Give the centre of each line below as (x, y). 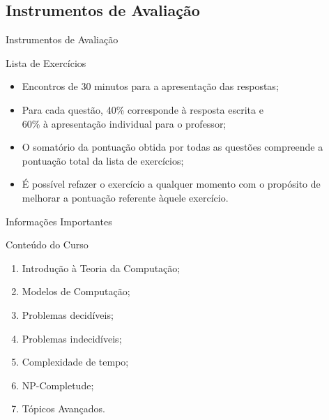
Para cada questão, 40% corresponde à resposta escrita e (143, 109)
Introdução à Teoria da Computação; (101, 268)
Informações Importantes (59, 221)
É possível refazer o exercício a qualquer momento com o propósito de (171, 184)
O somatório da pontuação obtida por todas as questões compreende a (173, 147)
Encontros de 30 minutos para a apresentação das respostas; (150, 86)
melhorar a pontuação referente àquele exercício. (125, 197)
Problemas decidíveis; (68, 314)
